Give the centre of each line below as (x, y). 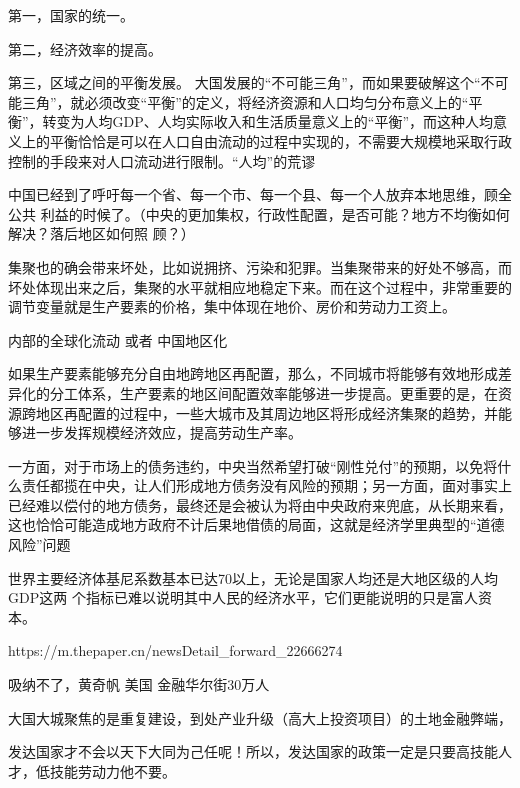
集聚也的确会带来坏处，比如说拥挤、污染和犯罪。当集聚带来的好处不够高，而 (260, 266)
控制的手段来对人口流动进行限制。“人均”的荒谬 (162, 160)
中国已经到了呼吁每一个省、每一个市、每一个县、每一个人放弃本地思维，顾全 (260, 194)
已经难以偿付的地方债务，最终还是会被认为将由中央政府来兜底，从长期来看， (260, 504)
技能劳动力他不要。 (112, 770)
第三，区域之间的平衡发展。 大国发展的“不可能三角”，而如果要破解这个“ (244, 82)
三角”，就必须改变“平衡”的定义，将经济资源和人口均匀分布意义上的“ (245, 101)
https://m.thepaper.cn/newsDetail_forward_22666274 (175, 650)
